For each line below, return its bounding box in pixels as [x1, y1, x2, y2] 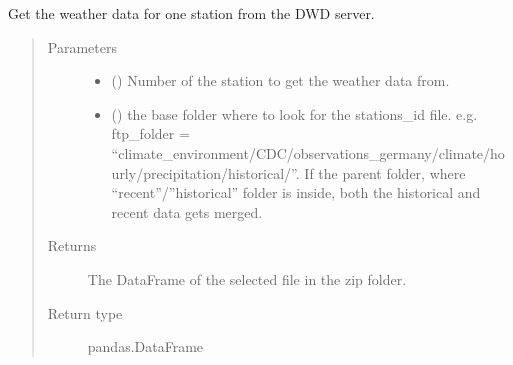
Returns [47, 235, 97, 256]
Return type [47, 302, 123, 323]
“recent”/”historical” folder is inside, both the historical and [111, 182, 481, 203]
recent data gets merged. [111, 201, 263, 222]
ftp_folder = [111, 123, 190, 144]
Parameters [47, 36, 117, 57]
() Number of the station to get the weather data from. [111, 70, 450, 91]
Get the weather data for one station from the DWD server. [8, 3, 375, 23]
